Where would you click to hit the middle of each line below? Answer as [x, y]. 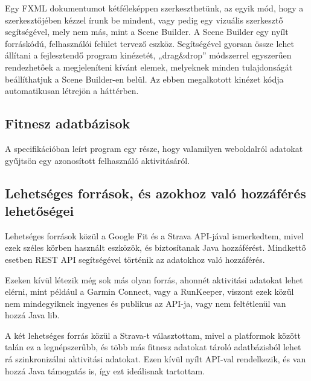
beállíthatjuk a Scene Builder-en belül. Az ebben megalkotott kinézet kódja [144, 79]
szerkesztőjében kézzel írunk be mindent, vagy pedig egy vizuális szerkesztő [144, 20]
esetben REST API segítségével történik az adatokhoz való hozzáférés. [135, 259]
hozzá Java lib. [32, 315]
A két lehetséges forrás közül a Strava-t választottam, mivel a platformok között [153, 335]
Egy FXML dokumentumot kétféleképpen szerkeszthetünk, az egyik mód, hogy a [154, 8]
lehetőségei [40, 210]
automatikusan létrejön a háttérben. [72, 91]
